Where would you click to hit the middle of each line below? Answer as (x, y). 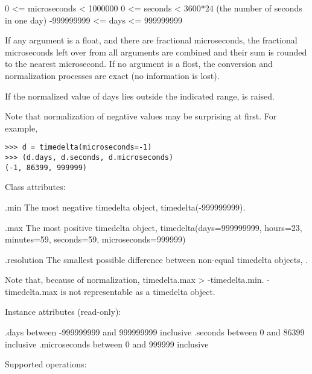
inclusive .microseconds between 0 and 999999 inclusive (107, 344)
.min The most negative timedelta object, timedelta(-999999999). (125, 207)
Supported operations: (46, 364)
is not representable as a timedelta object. (138, 291)
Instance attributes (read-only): (63, 312)
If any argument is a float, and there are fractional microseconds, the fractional (151, 40)
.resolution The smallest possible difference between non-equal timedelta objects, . (157, 259)
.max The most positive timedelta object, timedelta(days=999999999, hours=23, (154, 227)
